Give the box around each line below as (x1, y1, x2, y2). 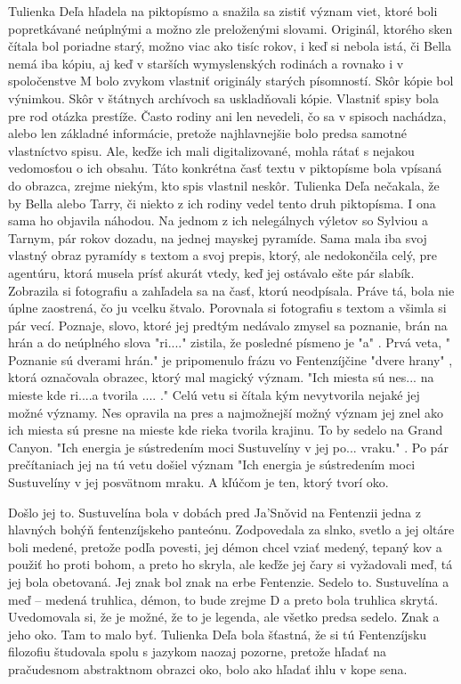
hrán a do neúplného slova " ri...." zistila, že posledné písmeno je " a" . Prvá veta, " (8, 333, 450, 352)
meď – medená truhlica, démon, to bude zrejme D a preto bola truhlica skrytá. (8, 590, 439, 608)
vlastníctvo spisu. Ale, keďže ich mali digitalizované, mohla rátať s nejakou (8, 141, 415, 159)
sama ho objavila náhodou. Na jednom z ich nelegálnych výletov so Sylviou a (8, 211, 428, 230)
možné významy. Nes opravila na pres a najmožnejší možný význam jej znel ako (8, 403, 444, 421)
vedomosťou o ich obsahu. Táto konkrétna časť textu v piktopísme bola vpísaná (8, 159, 442, 177)
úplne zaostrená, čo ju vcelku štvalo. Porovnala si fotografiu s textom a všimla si (8, 298, 447, 317)
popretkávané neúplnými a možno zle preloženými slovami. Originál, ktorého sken (8, 19, 453, 37)
